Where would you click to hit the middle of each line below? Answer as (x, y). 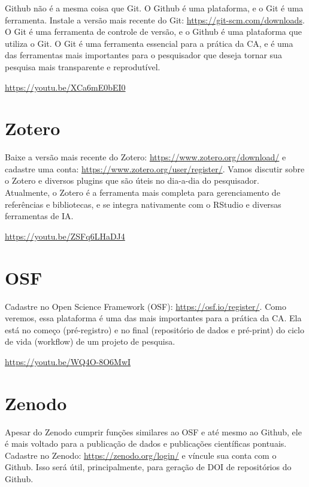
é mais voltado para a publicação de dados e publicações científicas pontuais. (146, 443)
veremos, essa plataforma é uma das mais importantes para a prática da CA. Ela (153, 318)
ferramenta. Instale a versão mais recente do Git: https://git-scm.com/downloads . (155, 20)
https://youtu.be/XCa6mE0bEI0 (65, 87)
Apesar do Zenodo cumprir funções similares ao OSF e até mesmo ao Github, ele (153, 431)
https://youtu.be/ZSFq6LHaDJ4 (65, 236)
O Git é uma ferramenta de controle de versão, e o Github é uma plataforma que (153, 32)
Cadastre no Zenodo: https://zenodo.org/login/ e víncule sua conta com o (141, 455)
